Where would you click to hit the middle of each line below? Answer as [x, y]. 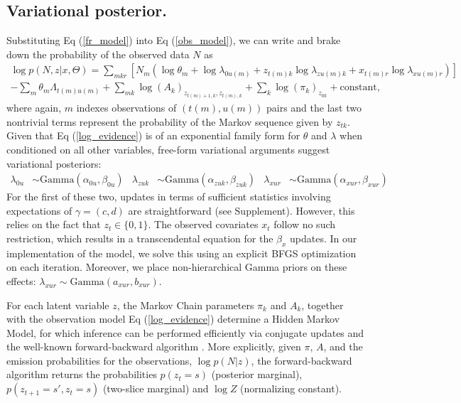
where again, [34, 108]
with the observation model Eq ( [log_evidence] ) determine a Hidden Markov [173, 319]
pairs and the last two [314, 108]
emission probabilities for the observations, [99, 360]
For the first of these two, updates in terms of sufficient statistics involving [169, 197]
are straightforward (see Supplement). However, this [242, 210]
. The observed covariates [203, 224]
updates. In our [324, 238]
